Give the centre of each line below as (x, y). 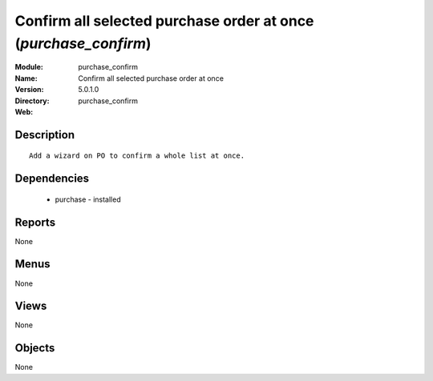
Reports (35, 222)
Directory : (32, 101)
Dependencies (52, 179)
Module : (29, 67)
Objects (35, 348)
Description (45, 135)
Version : (29, 90)
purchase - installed (88, 199)
